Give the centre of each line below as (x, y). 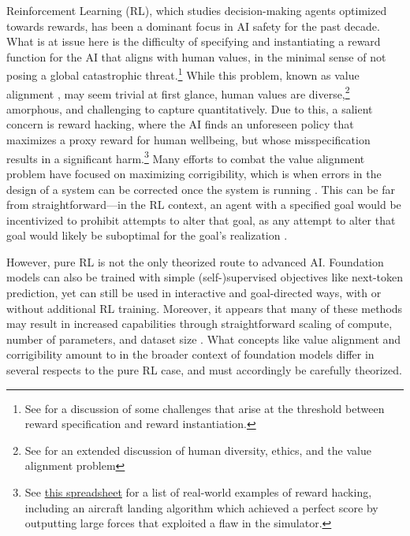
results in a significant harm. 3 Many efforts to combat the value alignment (186, 157)
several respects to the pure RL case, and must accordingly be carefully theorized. (204, 370)
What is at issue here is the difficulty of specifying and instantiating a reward (194, 41)
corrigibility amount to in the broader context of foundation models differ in (190, 354)
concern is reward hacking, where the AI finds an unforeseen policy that (180, 124)
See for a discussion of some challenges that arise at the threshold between (205, 408)
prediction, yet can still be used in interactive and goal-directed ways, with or (194, 293)
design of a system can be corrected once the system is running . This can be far (201, 189)
